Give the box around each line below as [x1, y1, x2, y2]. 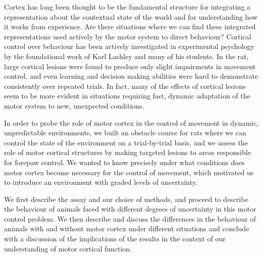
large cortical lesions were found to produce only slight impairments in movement [4, 61, 256, 71]
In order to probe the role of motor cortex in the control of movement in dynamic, [4, 117, 258, 128]
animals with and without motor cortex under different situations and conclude [4, 223, 249, 234]
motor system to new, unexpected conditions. [4, 100, 144, 111]
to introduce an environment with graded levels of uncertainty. [4, 177, 197, 187]
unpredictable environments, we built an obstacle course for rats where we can [4, 127, 246, 138]
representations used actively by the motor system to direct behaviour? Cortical [4, 31, 251, 41]
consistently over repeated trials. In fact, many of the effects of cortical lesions [4, 80, 246, 91]
